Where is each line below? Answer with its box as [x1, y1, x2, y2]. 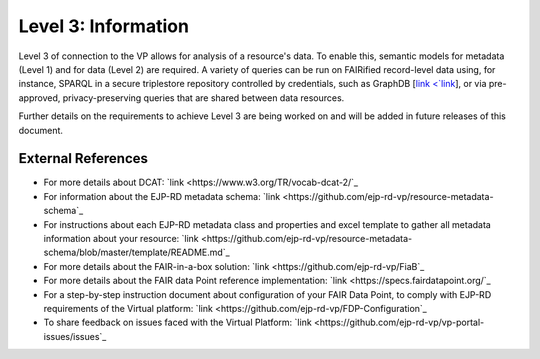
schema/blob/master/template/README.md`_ [43, 246, 230, 259]
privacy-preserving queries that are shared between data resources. [62, 91, 345, 104]
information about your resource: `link [43, 232, 199, 244]
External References [18, 150, 149, 167]
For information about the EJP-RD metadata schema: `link [43, 190, 281, 202]
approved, [18, 91, 61, 104]
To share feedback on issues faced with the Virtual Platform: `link [43, 316, 312, 329]
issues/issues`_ [43, 330, 107, 342]
